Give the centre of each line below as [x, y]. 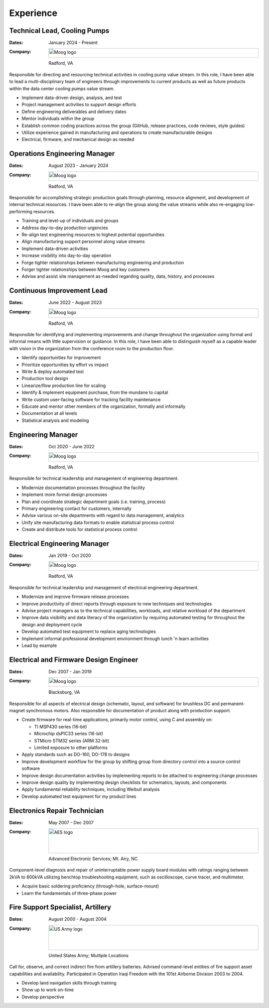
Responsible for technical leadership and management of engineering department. [94, 479]
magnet [17, 711]
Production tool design [45, 378]
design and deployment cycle [52, 625]
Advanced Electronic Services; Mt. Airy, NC [93, 859]
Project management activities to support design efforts [79, 105]
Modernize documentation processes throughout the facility [83, 488]
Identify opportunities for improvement [61, 358]
